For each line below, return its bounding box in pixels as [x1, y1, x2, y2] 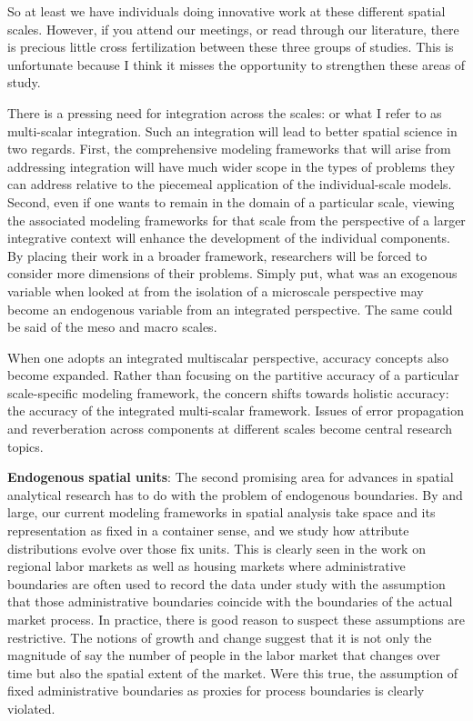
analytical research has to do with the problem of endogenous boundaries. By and [7, 485, 463, 504]
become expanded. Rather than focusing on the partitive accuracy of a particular [7, 366, 459, 385]
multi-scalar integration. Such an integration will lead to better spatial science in [7, 121, 458, 140]
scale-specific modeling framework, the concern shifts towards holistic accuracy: [7, 383, 449, 402]
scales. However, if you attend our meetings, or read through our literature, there [7, 19, 459, 38]
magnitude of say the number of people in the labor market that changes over [7, 646, 440, 665]
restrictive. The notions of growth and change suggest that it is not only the [7, 627, 432, 646]
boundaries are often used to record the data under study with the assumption [7, 574, 446, 593]
